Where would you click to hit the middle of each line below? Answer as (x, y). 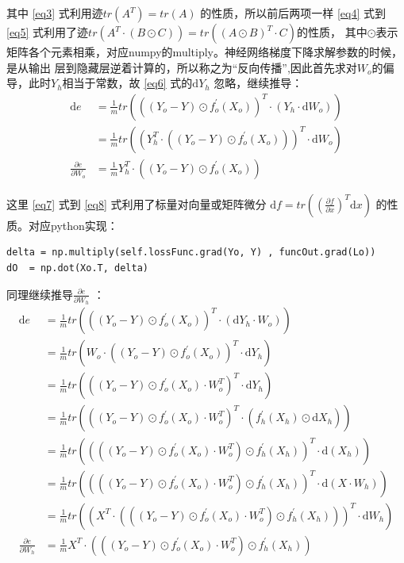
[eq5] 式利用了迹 (48, 32)
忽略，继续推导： (258, 83)
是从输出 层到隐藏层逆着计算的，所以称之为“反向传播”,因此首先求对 (182, 67)
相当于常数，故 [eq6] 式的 (127, 83)
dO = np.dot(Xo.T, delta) (77, 268)
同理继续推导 (40, 294)
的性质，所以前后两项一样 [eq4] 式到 (293, 13)
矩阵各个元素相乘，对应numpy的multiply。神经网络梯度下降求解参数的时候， (204, 52)
